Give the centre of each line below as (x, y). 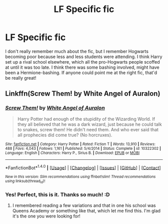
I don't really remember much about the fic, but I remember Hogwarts (77, 51)
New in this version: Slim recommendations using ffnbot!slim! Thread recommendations (80, 177)
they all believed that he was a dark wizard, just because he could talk (89, 124)
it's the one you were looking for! (46, 216)
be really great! (21, 78)
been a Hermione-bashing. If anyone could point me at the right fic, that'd (81, 72)
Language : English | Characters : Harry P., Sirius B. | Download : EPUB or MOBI (72, 153)
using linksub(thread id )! (25, 182)
